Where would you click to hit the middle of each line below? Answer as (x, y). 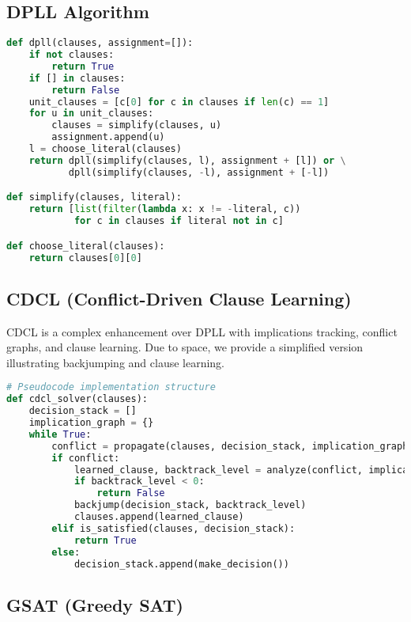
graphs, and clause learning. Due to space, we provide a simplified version (185, 347)
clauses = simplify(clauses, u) (137, 125)
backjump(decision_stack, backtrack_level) (190, 505)
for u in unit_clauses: (91, 114)
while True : (60, 434)
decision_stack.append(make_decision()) (181, 564)
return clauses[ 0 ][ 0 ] (85, 258)
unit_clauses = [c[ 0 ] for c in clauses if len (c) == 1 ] (179, 102)
